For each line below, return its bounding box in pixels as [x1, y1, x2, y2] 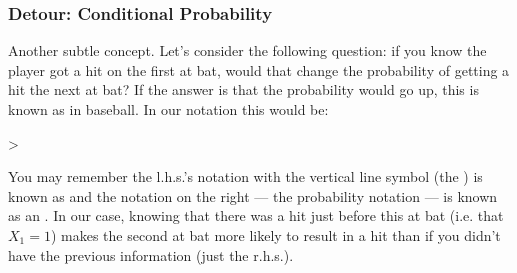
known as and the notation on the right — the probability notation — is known [8, 185, 498, 206]
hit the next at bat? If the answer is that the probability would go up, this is [8, 79, 479, 100]
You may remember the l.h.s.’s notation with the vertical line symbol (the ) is [8, 166, 483, 187]
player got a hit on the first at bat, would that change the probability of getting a [8, 59, 510, 80]
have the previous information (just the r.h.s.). [8, 244, 294, 265]
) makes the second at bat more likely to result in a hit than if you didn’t [50, 224, 501, 245]
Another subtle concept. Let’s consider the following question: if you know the [8, 40, 487, 61]
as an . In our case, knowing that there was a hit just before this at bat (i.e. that [8, 205, 504, 226]
